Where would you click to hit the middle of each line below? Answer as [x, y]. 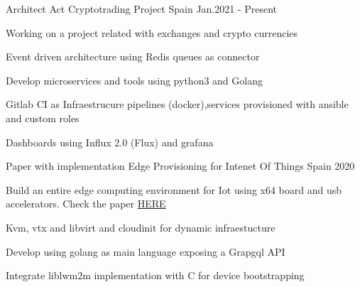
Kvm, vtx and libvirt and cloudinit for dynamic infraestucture [141, 227]
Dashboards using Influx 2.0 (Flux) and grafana [110, 142]
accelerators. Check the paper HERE [86, 204]
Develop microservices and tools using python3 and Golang [134, 80]
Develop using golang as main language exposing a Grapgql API [146, 251]
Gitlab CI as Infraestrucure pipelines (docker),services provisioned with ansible [177, 104]
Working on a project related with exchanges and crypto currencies [152, 32]
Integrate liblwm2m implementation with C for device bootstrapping [155, 275]
